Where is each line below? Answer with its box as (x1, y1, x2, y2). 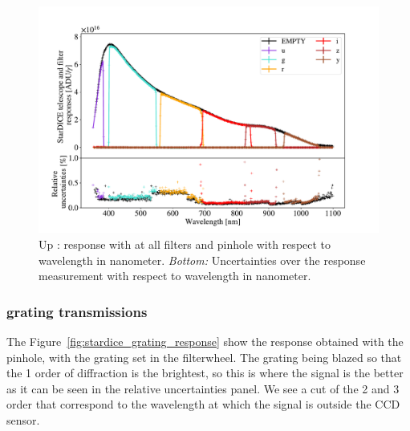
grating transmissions (6, 301, 148, 321)
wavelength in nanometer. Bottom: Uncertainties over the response (39, 251, 366, 268)
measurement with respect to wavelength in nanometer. (39, 267, 311, 284)
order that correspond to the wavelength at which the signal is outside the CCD (6, 396, 400, 413)
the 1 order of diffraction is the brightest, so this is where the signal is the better (6, 364, 404, 381)
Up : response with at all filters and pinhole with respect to (39, 235, 331, 252)
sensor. (6, 411, 40, 428)
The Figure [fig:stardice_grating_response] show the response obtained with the (6, 332, 404, 349)
